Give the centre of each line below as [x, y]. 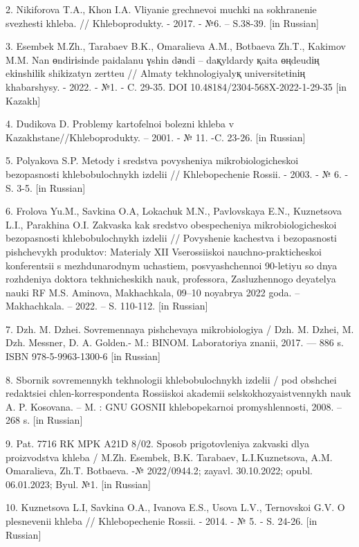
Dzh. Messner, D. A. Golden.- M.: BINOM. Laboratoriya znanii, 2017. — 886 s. [175, 342]
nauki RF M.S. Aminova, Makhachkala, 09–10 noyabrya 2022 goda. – [153, 292]
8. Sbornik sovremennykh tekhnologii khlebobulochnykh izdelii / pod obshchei [171, 379]
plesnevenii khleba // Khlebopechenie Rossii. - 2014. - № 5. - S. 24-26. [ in [162, 521]
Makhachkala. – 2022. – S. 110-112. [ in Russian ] [107, 306]
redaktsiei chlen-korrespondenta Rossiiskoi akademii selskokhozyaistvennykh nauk [178, 393]
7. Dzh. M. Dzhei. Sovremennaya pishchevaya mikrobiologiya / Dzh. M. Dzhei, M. [180, 329]
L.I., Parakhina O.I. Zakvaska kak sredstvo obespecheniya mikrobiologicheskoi [171, 224]
